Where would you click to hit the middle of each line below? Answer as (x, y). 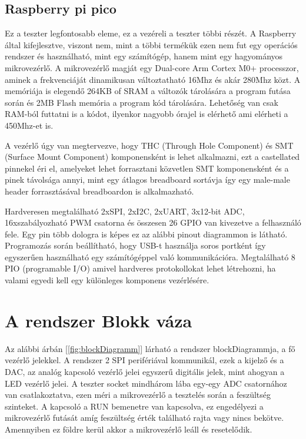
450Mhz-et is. (29, 125)
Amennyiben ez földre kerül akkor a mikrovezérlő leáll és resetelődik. (129, 429)
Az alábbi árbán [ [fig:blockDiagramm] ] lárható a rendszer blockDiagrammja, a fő (150, 348)
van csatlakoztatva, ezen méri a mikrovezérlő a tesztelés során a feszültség (138, 395)
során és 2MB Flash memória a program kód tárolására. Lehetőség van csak (142, 102)
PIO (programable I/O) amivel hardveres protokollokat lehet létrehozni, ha (140, 268)
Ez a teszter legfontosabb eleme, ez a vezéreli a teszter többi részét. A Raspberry (151, 33)
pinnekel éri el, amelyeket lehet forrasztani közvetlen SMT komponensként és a (147, 168)
